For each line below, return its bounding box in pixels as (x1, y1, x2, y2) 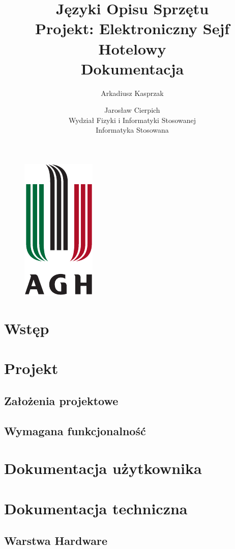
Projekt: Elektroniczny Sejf (35, 18, 230, 39)
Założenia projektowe (4, 392, 119, 408)
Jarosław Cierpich (104, 105, 160, 115)
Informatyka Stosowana (96, 124, 169, 135)
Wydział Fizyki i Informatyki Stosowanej (68, 114, 196, 125)
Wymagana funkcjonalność (4, 422, 146, 438)
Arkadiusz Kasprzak (101, 87, 164, 98)
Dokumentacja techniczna (4, 497, 188, 518)
